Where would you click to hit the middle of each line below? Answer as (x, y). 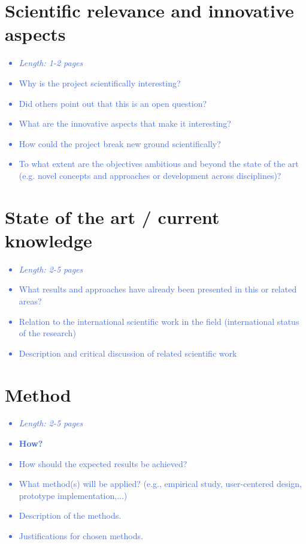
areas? (30, 301)
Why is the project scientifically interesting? (100, 83)
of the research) (47, 333)
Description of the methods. (70, 515)
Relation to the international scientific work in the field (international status (159, 321)
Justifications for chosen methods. (81, 536)
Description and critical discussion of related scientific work (128, 353)
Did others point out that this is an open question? (113, 103)
